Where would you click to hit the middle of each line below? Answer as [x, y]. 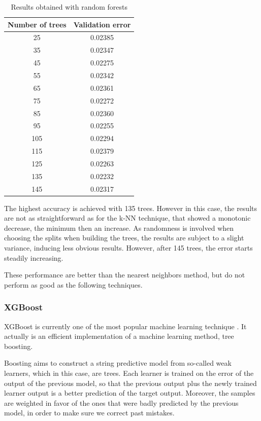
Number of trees [37, 24]
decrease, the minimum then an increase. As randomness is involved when [119, 227]
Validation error [102, 24]
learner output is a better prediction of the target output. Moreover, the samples [130, 393]
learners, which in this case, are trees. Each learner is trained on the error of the [129, 373]
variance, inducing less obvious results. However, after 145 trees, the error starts [128, 248]
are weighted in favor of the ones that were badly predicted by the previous [121, 402]
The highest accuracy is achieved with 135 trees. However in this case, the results [130, 208]
